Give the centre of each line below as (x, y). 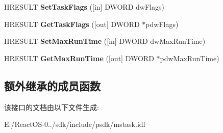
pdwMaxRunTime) (190, 58)
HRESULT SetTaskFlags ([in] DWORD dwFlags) (84, 7)
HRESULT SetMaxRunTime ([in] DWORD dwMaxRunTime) (105, 41)
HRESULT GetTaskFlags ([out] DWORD (72, 24)
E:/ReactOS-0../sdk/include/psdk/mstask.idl (75, 124)
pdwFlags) (162, 24)
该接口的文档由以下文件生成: (52, 107)
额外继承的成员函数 (52, 85)
